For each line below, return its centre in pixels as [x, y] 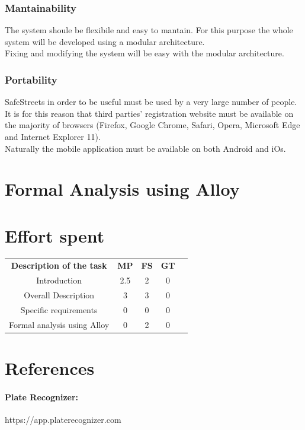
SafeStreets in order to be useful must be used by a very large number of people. [151, 102]
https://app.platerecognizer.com [63, 420]
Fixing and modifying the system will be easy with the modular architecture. [145, 53]
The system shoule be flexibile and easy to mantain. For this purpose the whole [149, 30]
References [50, 368]
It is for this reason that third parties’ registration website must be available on [149, 113]
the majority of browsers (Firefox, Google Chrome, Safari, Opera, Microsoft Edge [152, 125]
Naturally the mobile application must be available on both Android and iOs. [145, 148]
